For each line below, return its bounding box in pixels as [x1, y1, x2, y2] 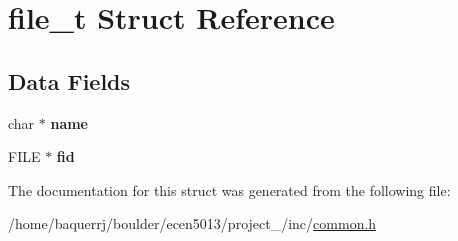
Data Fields [8, 65, 131, 96]
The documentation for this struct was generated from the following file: [8, 179, 451, 200]
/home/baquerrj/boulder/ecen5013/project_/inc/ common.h [8, 213, 377, 234]
